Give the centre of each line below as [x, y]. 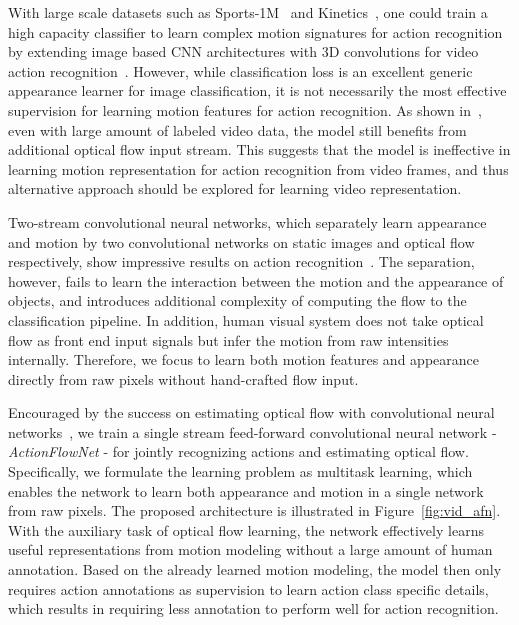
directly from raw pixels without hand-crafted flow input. [183, 378]
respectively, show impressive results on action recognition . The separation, [241, 261]
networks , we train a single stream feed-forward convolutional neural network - [252, 431]
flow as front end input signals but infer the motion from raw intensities [228, 339]
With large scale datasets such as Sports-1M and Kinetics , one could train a [248, 12]
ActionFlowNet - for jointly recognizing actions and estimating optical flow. [238, 451]
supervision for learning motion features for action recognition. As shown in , [245, 109]
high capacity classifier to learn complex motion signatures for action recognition [255, 31]
